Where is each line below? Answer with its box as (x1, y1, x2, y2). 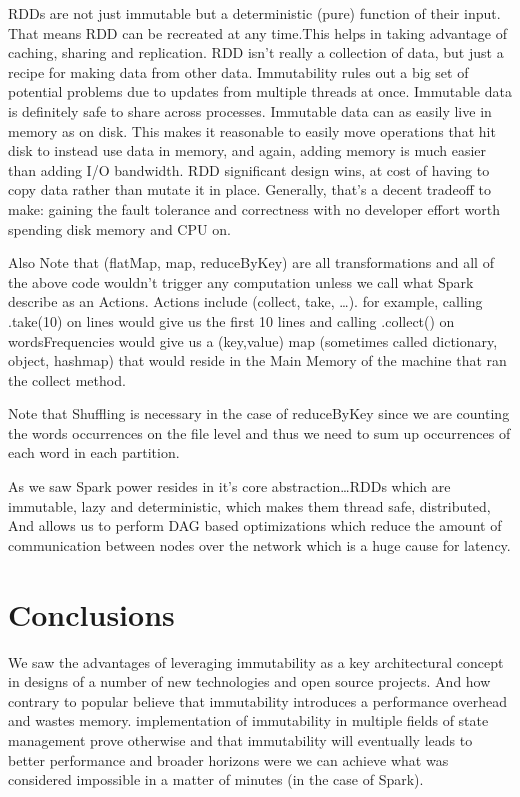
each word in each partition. (8, 442, 180, 463)
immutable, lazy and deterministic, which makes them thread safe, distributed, (8, 495, 491, 516)
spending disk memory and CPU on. (8, 218, 231, 239)
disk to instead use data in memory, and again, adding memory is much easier (8, 140, 487, 161)
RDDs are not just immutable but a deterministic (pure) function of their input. (8, 3, 501, 23)
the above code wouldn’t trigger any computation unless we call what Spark (8, 271, 474, 292)
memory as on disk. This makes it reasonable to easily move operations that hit (8, 120, 496, 141)
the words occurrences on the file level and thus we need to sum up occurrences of (8, 422, 511, 443)
